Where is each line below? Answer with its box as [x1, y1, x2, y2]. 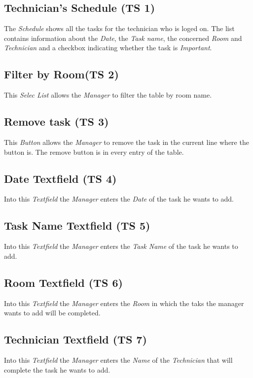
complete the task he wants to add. [4, 364, 110, 375]
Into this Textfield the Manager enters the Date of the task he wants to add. [4, 194, 234, 204]
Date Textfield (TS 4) [4, 171, 117, 186]
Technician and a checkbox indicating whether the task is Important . [4, 42, 212, 53]
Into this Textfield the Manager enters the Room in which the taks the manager [4, 298, 244, 308]
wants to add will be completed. [4, 308, 101, 318]
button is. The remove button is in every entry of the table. [4, 146, 184, 157]
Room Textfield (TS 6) [4, 275, 123, 290]
